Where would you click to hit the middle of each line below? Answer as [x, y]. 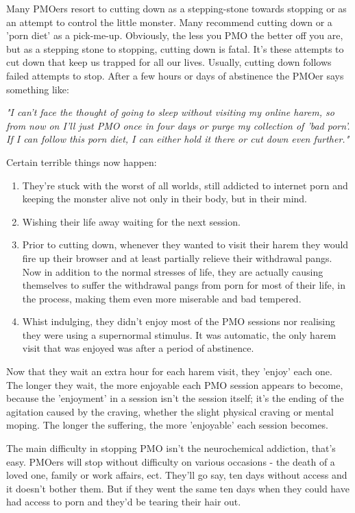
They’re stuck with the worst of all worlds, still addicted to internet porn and [185, 185]
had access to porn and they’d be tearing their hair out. [124, 502]
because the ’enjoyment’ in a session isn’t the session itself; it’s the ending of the [175, 398]
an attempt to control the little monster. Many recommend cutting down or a [169, 22]
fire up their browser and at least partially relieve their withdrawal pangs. [177, 258]
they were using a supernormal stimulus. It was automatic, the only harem [179, 334]
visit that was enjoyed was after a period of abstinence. [138, 348]
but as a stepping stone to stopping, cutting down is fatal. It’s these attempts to [175, 48]
